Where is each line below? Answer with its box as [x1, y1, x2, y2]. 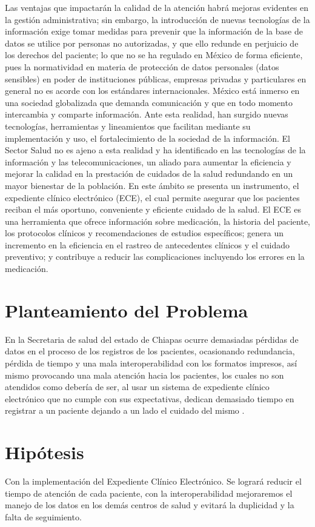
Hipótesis [5, 440, 84, 465]
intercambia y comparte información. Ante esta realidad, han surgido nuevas [5, 108, 288, 121]
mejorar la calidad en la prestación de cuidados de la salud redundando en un [5, 167, 293, 180]
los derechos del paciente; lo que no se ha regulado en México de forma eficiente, [5, 48, 303, 61]
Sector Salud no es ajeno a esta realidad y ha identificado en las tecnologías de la [5, 144, 306, 156]
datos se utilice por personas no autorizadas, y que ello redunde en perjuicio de [5, 36, 299, 49]
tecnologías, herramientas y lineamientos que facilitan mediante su [5, 119, 251, 132]
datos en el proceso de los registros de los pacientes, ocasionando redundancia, [5, 345, 295, 357]
